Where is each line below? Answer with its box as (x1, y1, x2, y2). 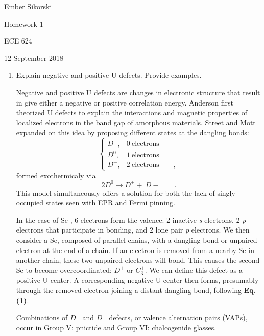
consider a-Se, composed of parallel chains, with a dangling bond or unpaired (16, 234, 257, 245)
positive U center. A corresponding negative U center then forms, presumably (16, 275, 259, 285)
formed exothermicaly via (16, 170, 96, 180)
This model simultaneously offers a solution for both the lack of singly (16, 187, 235, 198)
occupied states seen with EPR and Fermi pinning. (16, 197, 175, 208)
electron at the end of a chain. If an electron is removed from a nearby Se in (16, 244, 254, 255)
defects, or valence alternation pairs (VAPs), (109, 312, 248, 323)
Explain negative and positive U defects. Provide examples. (16, 70, 202, 80)
